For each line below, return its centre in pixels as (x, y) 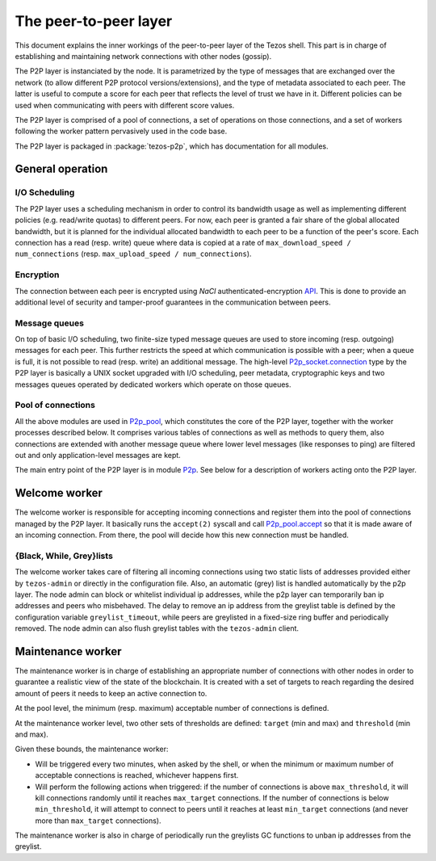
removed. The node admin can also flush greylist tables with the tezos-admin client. (157, 628)
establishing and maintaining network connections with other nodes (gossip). (143, 56)
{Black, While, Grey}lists (64, 556)
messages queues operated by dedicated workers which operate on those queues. (153, 384)
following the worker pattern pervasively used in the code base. (121, 131)
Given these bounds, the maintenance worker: (92, 749)
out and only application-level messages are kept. (98, 455)
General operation (61, 169)
